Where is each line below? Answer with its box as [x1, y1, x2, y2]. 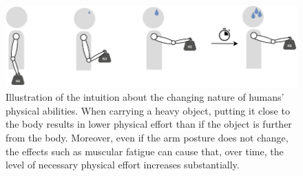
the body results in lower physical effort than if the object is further [6, 117, 292, 131]
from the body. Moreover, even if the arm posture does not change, [6, 130, 289, 144]
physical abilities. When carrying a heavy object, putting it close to [6, 103, 290, 117]
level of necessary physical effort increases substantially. [6, 157, 240, 172]
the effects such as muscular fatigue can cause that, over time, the [6, 144, 284, 158]
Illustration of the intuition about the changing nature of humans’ [6, 90, 284, 104]
